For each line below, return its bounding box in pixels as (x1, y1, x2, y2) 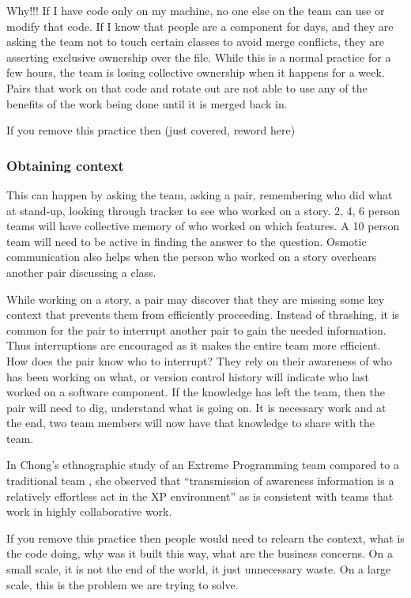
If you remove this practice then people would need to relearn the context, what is (6, 529, 405, 546)
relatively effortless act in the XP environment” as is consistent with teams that (6, 487, 394, 504)
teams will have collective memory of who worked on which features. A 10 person (6, 218, 400, 234)
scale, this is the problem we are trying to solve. (6, 576, 239, 592)
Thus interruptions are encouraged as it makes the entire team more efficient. (6, 337, 381, 354)
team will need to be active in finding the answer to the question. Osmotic (6, 233, 367, 249)
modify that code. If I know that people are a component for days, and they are (6, 17, 394, 34)
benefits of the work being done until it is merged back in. (6, 95, 288, 112)
